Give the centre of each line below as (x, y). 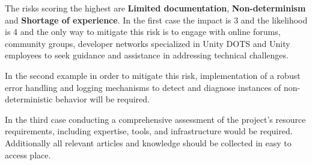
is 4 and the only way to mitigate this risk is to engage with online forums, (143, 32)
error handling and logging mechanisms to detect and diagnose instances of (143, 87)
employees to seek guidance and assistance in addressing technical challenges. (147, 55)
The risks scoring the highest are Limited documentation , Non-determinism (155, 8)
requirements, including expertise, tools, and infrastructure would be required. (149, 131)
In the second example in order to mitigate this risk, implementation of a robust (153, 75)
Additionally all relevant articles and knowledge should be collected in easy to (148, 142)
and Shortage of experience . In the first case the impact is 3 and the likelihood (156, 20)
